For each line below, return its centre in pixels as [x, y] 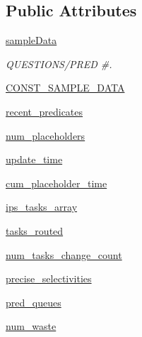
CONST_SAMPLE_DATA [65, 88]
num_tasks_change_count [64, 254]
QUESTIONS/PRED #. [59, 63]
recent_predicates [45, 111]
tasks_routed [35, 230]
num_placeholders [46, 135]
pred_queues [34, 302]
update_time [34, 159]
